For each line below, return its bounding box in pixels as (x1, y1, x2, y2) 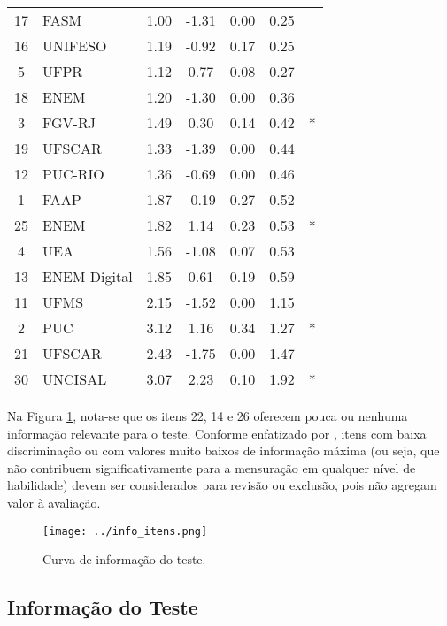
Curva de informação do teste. (42, 550, 206, 569)
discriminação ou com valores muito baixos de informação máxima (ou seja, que (7, 441, 440, 460)
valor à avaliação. (7, 492, 101, 511)
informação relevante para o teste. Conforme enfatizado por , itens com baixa (7, 424, 427, 442)
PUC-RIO (42, 164, 104, 184)
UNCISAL (42, 369, 107, 389)
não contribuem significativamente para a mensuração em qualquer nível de (7, 458, 416, 477)
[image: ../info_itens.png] (42, 524, 208, 538)
